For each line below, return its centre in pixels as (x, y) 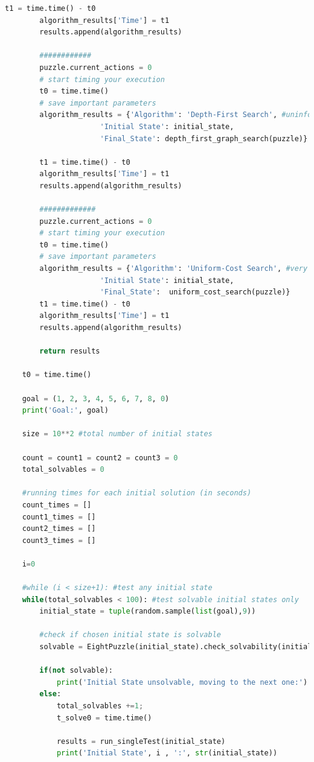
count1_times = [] (59, 517)
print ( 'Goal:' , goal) (65, 411)
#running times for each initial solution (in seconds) (137, 493)
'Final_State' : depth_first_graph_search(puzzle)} (204, 138)
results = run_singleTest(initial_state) (141, 741)
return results (70, 351)
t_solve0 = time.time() (104, 718)
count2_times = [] (59, 529)
